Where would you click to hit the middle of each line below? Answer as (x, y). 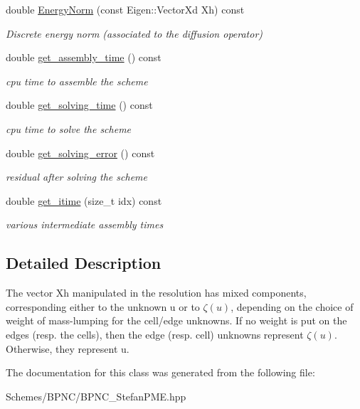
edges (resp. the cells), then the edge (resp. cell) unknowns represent (155, 334)
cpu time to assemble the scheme (77, 81)
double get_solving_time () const (79, 105)
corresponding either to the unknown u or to (103, 306)
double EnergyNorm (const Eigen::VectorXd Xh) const (125, 9)
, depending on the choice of (292, 306)
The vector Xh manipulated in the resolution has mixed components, (156, 293)
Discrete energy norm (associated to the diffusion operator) (134, 33)
